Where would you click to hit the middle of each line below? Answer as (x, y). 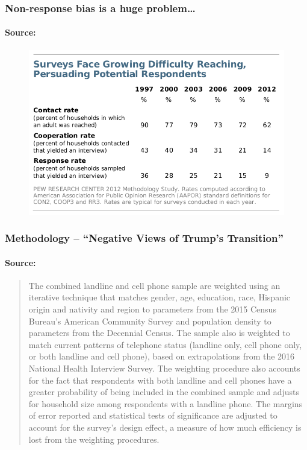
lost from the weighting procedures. (94, 439)
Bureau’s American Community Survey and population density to (150, 321)
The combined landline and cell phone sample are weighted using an (154, 285)
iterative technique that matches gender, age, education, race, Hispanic (160, 297)
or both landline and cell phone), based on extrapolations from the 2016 (162, 356)
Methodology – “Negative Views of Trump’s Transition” (144, 238)
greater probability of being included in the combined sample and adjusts (164, 392)
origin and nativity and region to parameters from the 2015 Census (152, 309)
